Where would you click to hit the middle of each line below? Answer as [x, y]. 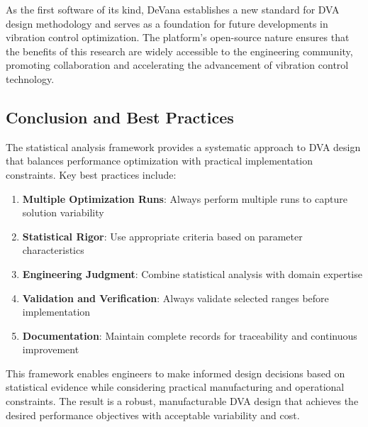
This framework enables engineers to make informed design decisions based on [175, 373]
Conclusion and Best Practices [120, 117]
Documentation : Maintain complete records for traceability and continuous [190, 335]
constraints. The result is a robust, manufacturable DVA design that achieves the [182, 401]
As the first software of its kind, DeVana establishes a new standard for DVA [173, 9]
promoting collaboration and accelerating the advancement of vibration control [177, 65]
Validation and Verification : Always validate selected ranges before [175, 298]
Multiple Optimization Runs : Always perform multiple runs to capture [185, 198]
